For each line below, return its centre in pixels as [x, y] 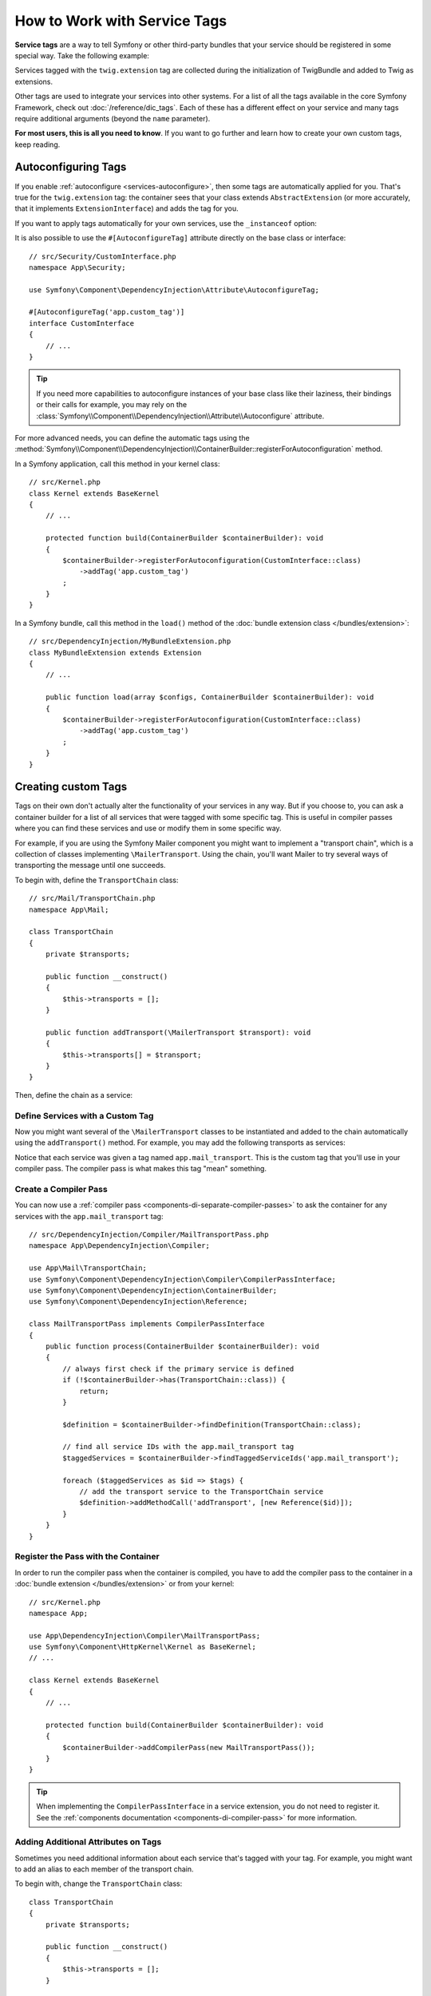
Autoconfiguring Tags [71, 167]
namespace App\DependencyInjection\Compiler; [120, 1246]
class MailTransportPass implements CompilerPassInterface [147, 1324]
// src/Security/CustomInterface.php [103, 256]
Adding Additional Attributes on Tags [88, 1842]
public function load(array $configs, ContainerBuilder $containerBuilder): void [210, 697]
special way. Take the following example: [82, 55]
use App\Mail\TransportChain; [88, 1268]
